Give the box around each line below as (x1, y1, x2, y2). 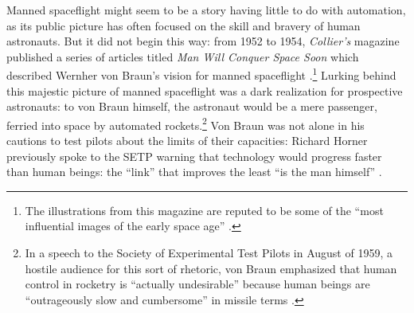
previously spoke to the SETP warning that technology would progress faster (6, 147, 382, 164)
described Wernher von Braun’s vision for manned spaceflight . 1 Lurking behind (6, 65, 396, 84)
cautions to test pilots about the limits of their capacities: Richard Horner (6, 132, 368, 149)
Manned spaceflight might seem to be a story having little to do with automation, (6, 2, 406, 18)
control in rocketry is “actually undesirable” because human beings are (25, 276, 370, 292)
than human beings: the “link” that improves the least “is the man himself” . (6, 163, 382, 180)
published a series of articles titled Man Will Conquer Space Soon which (6, 48, 359, 65)
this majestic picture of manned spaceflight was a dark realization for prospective (6, 82, 403, 99)
